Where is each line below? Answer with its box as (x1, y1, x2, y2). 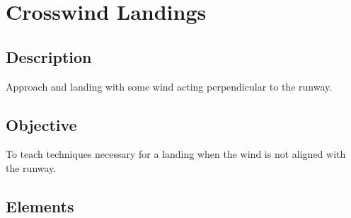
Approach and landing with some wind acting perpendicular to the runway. (6, 79, 333, 93)
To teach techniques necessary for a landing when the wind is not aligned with (6, 147, 346, 161)
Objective (6, 113, 77, 135)
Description (6, 45, 92, 67)
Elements (6, 195, 74, 217)
